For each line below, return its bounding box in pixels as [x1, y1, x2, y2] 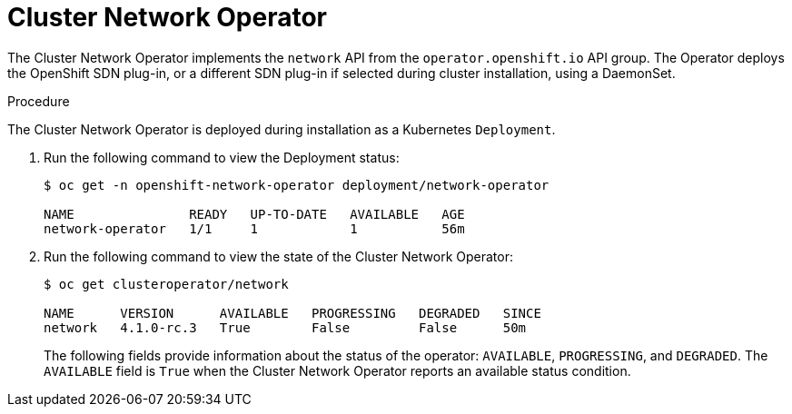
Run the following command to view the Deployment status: [44, 149, 400, 165]
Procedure [7, 93, 70, 109]
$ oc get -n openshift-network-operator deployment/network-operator [44, 177, 549, 192]
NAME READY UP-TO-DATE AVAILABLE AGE [44, 206, 465, 222]
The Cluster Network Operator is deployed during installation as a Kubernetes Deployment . [7, 121, 556, 137]
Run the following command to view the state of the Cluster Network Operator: [44, 248, 513, 264]
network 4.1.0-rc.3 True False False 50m [44, 320, 527, 335]
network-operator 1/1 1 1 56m [44, 221, 465, 236]
